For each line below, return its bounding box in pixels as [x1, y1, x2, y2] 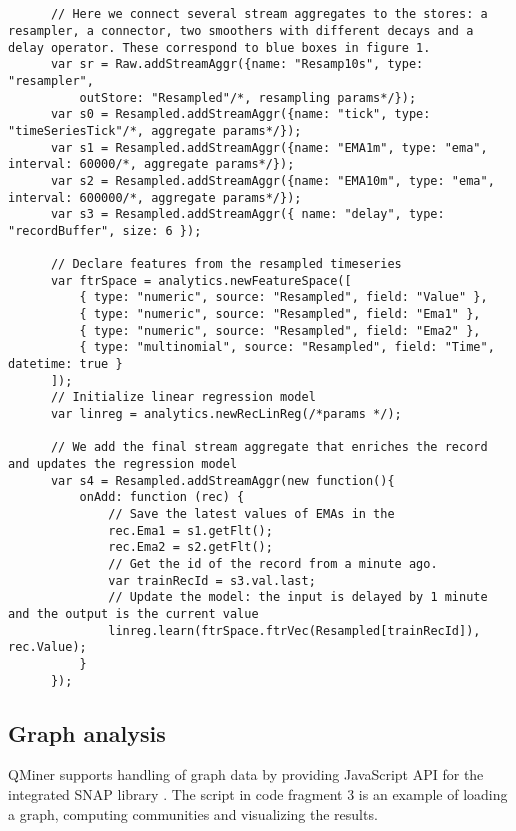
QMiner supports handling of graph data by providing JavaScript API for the [8, 764, 484, 785]
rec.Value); [8, 640, 87, 655]
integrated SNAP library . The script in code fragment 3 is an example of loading [8, 784, 508, 805]
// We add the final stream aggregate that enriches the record [50, 440, 488, 455]
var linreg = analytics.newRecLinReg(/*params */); [50, 407, 402, 422]
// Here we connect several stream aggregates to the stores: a [50, 7, 488, 22]
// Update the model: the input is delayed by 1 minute [108, 590, 488, 605]
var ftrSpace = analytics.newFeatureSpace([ [50, 273, 352, 288]
